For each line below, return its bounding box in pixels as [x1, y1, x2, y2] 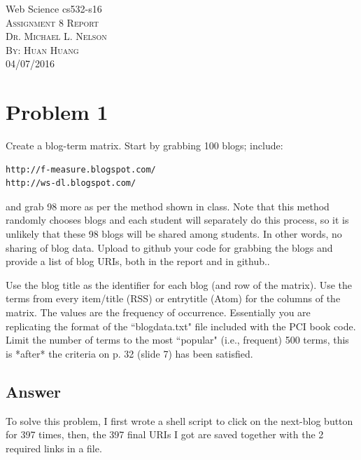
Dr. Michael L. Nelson [6, 29, 107, 43]
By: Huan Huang [6, 42, 79, 57]
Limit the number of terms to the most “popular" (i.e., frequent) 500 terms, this [6, 332, 349, 347]
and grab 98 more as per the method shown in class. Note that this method [6, 198, 330, 213]
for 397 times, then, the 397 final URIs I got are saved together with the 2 [6, 427, 324, 442]
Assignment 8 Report [6, 15, 99, 29]
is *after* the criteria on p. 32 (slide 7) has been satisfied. [6, 346, 253, 360]
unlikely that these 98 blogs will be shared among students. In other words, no [6, 226, 342, 241]
